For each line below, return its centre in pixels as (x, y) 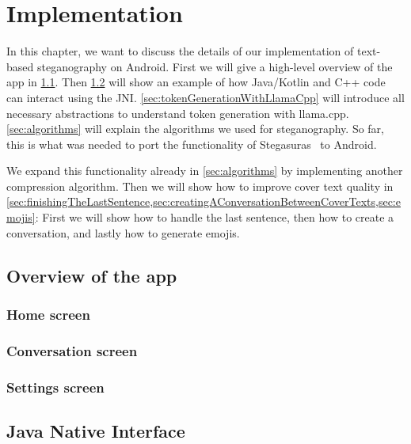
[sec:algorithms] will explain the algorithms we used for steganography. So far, (196, 129)
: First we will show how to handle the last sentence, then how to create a (215, 217)
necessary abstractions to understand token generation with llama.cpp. (178, 113)
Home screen (48, 314)
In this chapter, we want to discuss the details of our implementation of (180, 51)
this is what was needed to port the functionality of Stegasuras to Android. (192, 144)
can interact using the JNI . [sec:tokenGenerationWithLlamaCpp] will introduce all (205, 97)
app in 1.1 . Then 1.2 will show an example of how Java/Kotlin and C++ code (196, 82)
